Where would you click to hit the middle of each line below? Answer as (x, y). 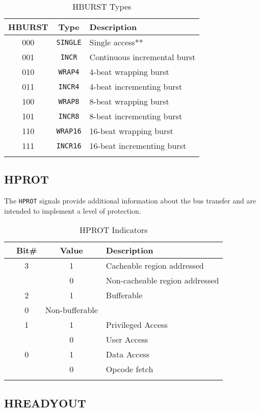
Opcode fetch (129, 369)
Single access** (116, 42)
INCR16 (69, 146)
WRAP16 (69, 131)
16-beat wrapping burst (131, 131)
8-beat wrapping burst (129, 101)
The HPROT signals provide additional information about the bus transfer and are (130, 201)
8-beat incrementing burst (136, 116)
